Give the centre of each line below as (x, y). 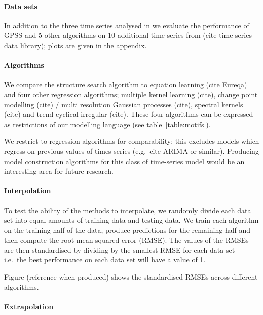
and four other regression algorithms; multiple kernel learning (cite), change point (131, 94)
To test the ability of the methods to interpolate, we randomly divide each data (128, 210)
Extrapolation (29, 306)
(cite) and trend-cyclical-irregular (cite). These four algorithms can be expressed (129, 114)
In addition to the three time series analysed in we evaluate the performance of (127, 25)
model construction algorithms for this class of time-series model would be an (124, 161)
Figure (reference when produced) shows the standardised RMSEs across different (131, 277)
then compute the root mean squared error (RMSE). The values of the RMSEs (126, 240)
